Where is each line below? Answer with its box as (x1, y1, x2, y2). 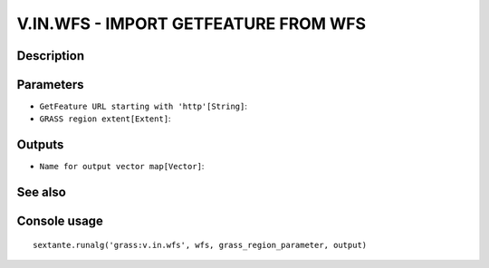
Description (16, 48, 85, 63)
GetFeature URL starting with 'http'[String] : (39, 100, 248, 112)
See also (16, 185, 67, 200)
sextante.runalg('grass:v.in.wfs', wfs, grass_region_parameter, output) (33, 240, 368, 250)
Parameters (16, 77, 84, 92)
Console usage (16, 214, 104, 229)
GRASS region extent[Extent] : (39, 113, 171, 124)
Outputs (16, 137, 64, 153)
